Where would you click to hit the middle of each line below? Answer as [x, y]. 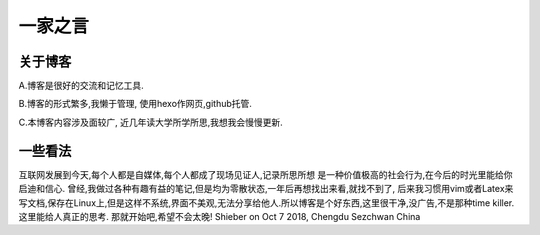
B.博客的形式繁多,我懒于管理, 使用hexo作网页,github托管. [135, 104]
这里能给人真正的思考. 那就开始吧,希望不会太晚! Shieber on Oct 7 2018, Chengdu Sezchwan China [219, 216]
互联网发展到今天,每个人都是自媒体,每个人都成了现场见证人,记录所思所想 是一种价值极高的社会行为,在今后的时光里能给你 [266, 174]
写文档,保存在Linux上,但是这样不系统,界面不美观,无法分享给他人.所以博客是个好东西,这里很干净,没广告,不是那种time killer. [266, 202]
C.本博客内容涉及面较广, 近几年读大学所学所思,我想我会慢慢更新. [151, 122]
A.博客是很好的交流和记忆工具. [81, 86]
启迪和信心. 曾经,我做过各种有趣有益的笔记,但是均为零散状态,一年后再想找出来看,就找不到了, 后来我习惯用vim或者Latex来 [266, 189]
